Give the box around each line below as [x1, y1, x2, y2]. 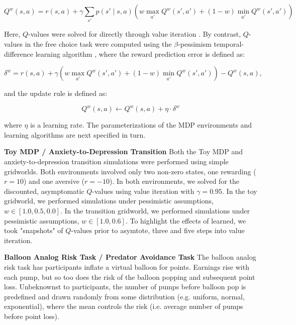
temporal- [214, 38, 244, 49]
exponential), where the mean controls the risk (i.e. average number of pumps [4, 301, 243, 311]
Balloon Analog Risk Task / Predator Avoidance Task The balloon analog [4, 252, 256, 262]
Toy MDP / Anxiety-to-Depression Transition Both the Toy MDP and [4, 146, 243, 157]
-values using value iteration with [92, 185, 194, 196]
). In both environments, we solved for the [109, 176, 239, 186]
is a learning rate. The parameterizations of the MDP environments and [30, 120, 252, 130]
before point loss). [4, 310, 59, 321]
